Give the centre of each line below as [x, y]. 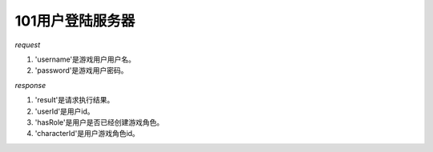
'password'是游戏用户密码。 [81, 70]
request [28, 45]
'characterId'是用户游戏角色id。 [87, 134]
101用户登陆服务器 [75, 21]
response [30, 85]
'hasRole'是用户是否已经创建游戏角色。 [99, 122]
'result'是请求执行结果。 [75, 100]
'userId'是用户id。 [65, 111]
